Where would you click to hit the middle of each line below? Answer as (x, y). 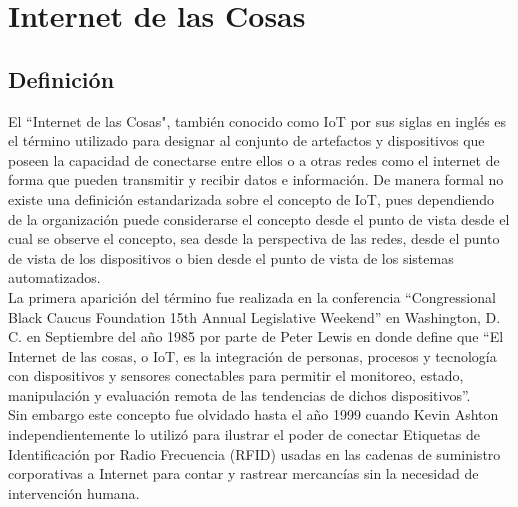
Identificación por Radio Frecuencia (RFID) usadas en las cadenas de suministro (254, 453)
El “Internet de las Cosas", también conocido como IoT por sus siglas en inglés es (257, 120)
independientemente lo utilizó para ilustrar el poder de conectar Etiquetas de (244, 434)
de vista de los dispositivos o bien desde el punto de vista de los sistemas (231, 257)
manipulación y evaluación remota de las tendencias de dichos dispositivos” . (239, 394)
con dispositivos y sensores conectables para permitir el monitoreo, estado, (236, 375)
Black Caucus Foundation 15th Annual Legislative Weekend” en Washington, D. (254, 316)
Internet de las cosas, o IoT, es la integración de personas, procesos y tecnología (252, 355)
